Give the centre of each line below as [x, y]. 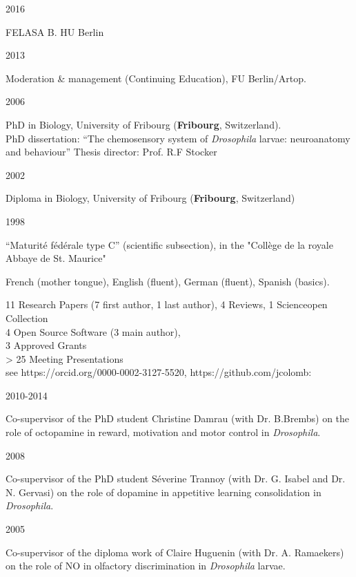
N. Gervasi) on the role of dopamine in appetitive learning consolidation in [164, 492]
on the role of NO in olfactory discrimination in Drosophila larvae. [146, 566]
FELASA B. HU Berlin [55, 31]
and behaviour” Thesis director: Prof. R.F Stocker [111, 152]
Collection [27, 318]
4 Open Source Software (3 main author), [93, 331]
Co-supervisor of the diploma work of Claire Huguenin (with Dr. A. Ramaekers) [175, 552]
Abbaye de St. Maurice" [56, 258]
